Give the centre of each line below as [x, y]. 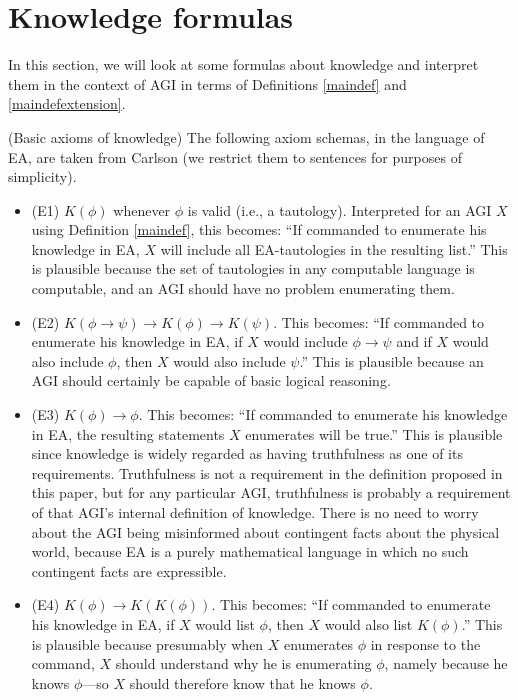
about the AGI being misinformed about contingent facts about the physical [265, 531]
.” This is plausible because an [391, 360]
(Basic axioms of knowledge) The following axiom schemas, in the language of [246, 136]
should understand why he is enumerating [243, 663]
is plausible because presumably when [147, 643]
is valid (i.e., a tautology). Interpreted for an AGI [339, 209]
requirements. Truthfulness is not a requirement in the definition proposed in [267, 472]
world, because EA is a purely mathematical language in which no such [250, 551]
